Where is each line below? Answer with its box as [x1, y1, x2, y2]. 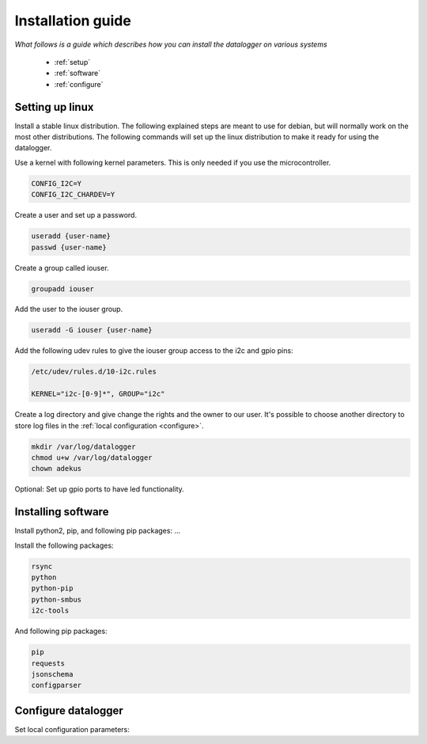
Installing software [14, 505, 109, 518]
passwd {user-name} [31, 242, 107, 252]
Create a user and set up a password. [14, 211, 138, 220]
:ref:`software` [54, 68, 101, 78]
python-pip [31, 584, 74, 593]
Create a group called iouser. [14, 263, 110, 272]
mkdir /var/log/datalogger [31, 442, 136, 451]
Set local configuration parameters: [14, 724, 130, 734]
